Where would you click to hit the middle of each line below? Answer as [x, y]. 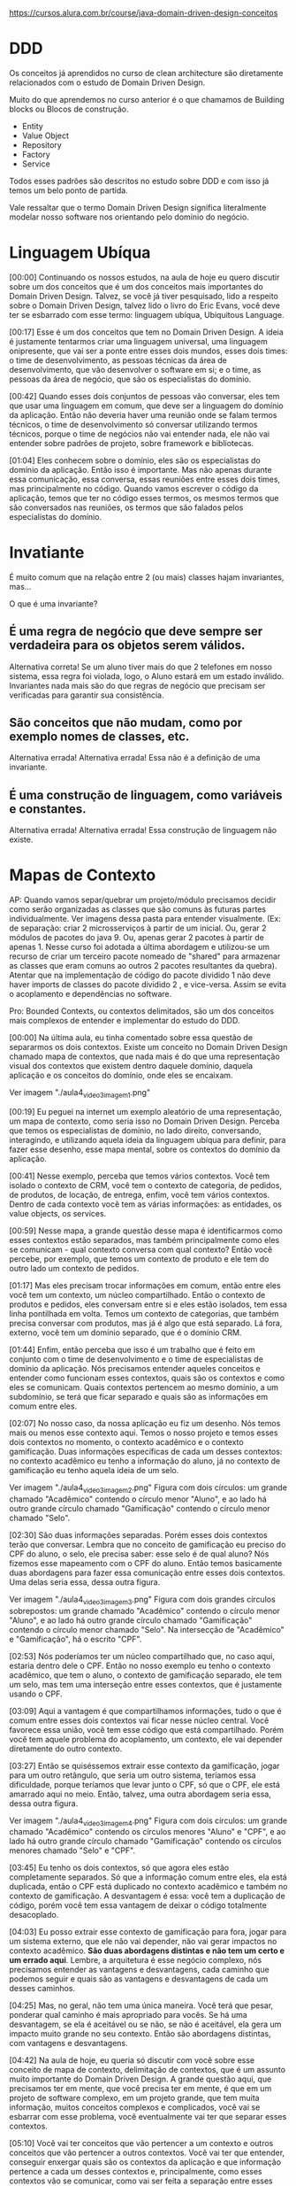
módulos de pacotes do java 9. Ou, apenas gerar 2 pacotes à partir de [137, 938]
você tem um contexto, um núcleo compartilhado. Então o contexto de [137, 1294]
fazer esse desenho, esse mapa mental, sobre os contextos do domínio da [145, 1149]
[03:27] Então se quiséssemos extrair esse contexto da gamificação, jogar [144, 1765]
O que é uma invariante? [53, 603]
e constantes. [48, 809]
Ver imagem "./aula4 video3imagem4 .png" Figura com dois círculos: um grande [148, 1821]
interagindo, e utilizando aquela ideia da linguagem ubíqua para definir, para [148, 1139]
